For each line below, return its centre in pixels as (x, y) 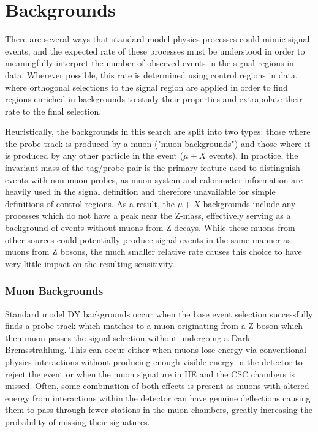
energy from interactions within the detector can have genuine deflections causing (158, 397)
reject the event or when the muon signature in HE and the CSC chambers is (150, 373)
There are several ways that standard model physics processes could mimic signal (157, 39)
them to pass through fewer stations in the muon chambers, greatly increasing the (159, 410)
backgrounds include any (249, 203)
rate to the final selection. (53, 111)
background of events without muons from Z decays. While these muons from (150, 228)
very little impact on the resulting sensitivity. (90, 263)
